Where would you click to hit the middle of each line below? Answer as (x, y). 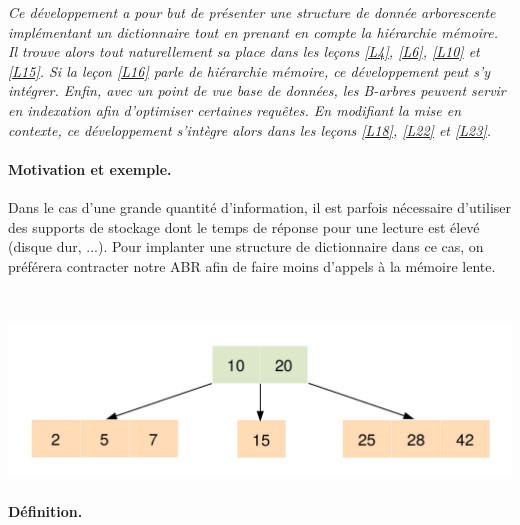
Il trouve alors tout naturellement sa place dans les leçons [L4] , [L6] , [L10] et (244, 51)
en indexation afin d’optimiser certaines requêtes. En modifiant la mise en (235, 109)
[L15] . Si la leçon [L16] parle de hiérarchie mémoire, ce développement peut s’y (249, 70)
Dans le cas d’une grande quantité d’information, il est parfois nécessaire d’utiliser (260, 206)
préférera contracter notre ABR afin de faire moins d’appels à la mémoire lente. (252, 265)
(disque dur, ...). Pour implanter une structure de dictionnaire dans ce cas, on (246, 246)
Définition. (45, 510)
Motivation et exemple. (90, 168)
